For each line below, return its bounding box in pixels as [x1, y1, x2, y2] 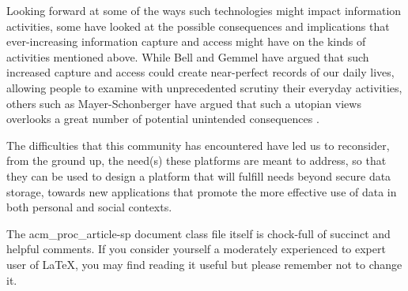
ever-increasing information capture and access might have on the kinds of [6, 33, 366, 50]
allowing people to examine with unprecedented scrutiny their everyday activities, [6, 79, 402, 95]
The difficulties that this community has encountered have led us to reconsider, [6, 136, 390, 153]
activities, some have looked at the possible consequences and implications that [6, 17, 390, 34]
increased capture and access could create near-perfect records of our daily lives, [6, 64, 395, 80]
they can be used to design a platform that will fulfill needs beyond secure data [6, 167, 391, 184]
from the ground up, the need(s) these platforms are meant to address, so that [6, 152, 387, 169]
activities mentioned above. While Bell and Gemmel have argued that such [6, 48, 369, 65]
